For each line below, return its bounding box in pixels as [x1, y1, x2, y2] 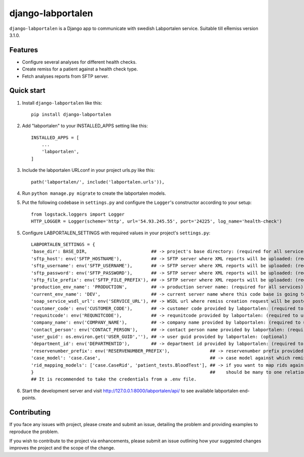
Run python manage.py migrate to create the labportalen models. [22, 190, 166, 196]
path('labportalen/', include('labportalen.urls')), [31, 179, 165, 185]
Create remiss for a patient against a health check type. [22, 66, 138, 72]
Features [9, 46, 38, 54]
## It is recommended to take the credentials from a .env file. [31, 376, 197, 382]
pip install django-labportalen [31, 112, 111, 117]
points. [22, 395, 36, 401]
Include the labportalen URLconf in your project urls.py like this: [22, 167, 155, 173]
